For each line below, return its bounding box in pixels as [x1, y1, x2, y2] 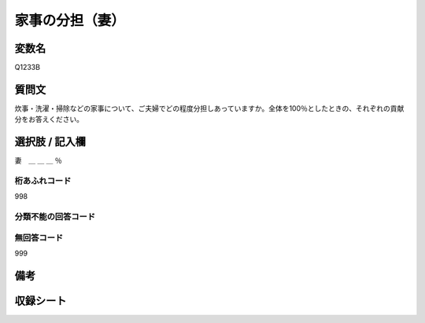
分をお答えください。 [14, 115, 84, 124]
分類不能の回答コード [14, 211, 96, 222]
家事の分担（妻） [14, 12, 126, 29]
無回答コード [14, 232, 64, 243]
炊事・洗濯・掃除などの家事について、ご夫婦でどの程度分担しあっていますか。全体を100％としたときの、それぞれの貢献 [14, 103, 405, 113]
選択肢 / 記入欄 [14, 135, 87, 149]
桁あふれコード [14, 175, 72, 186]
